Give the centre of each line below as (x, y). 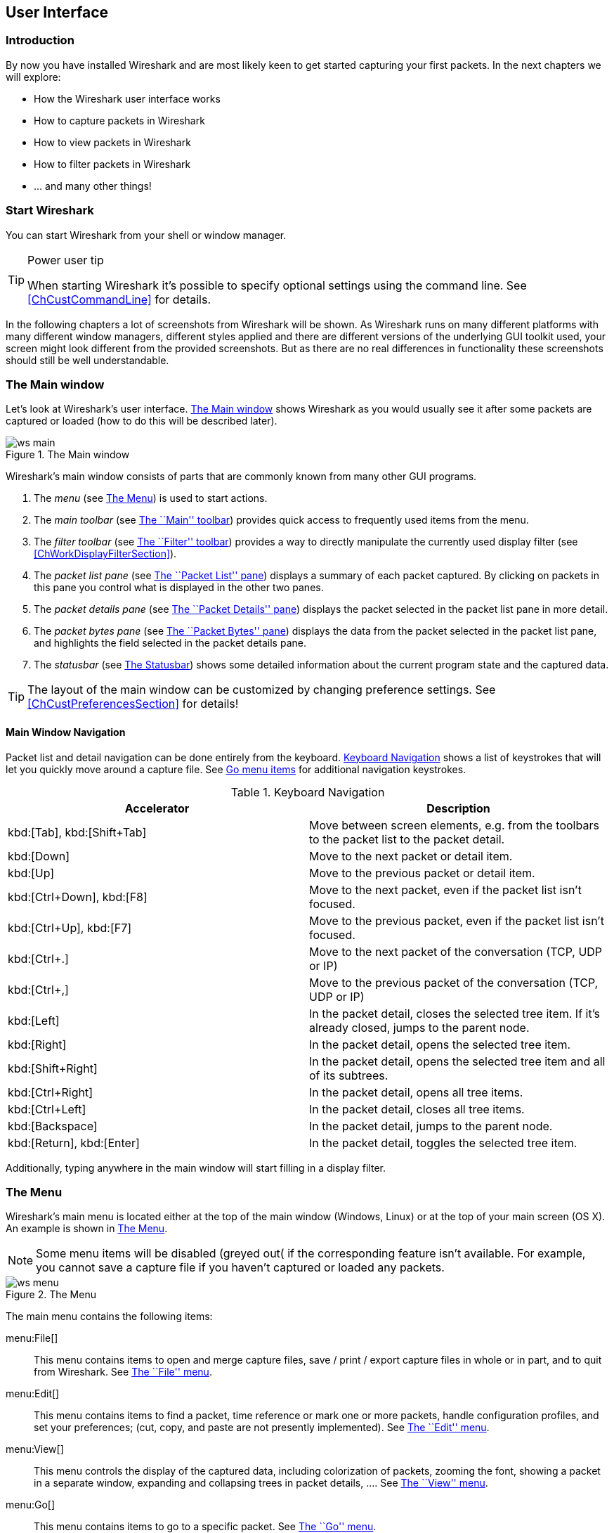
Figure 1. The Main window (68, 455)
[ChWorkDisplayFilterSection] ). (105, 554)
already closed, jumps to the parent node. (419, 1027)
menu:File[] (32, 1338)
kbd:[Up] (31, 873)
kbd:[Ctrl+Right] (50, 1092)
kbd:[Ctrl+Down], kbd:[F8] (78, 897)
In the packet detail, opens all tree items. (416, 1092)
